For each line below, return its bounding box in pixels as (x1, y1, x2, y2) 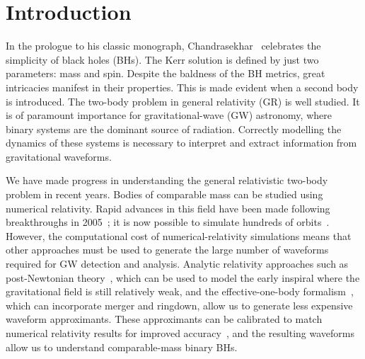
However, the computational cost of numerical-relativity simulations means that (6, 228, 352, 243)
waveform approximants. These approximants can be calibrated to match (6, 312, 323, 326)
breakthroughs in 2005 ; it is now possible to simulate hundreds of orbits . (6, 215, 330, 229)
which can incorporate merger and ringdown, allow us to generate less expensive (6, 297, 353, 312)
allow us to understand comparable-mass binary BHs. (6, 339, 238, 354)
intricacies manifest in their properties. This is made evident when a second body (6, 79, 359, 94)
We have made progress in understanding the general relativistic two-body (6, 173, 328, 188)
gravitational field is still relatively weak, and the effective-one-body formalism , (6, 284, 354, 299)
